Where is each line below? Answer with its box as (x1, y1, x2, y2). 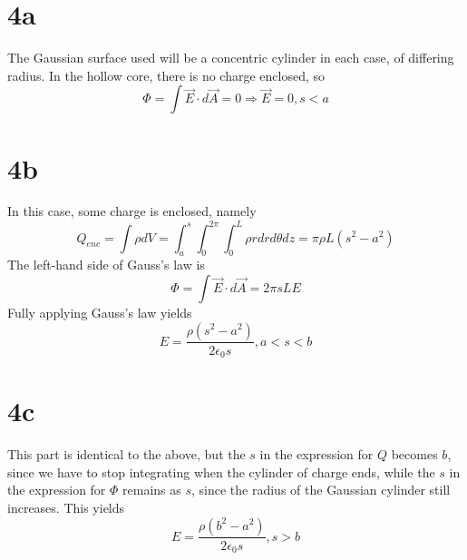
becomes (391, 445, 438, 464)
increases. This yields (7, 497, 125, 516)
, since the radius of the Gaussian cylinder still (191, 480, 451, 499)
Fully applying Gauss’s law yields (7, 302, 192, 321)
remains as (122, 480, 181, 499)
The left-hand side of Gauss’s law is (7, 255, 205, 274)
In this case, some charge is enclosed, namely (7, 201, 257, 221)
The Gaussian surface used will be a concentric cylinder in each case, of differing (7, 48, 454, 67)
